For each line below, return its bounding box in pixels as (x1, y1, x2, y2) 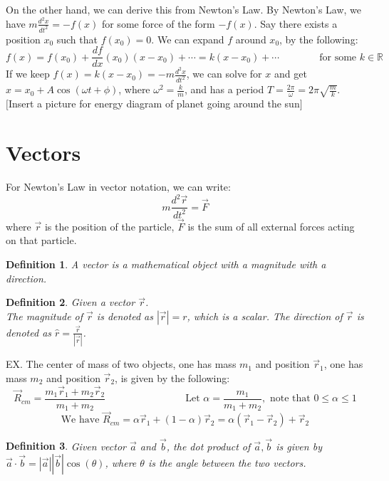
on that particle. (6, 233, 77, 248)
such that (56, 31, 98, 46)
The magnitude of (6, 308, 83, 323)
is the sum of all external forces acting (187, 218, 355, 233)
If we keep (6, 66, 50, 81)
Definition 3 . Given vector (6, 438, 126, 453)
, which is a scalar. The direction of (187, 308, 343, 323)
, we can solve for (186, 66, 262, 81)
